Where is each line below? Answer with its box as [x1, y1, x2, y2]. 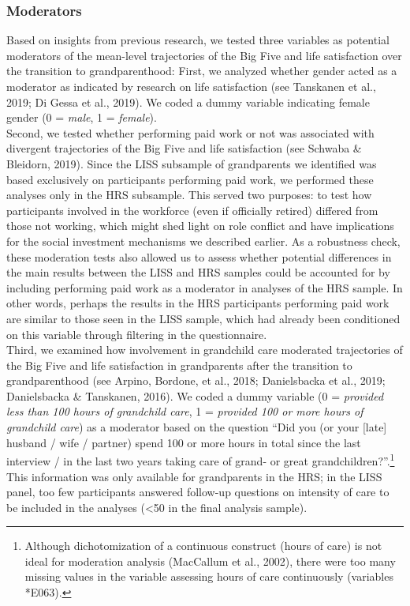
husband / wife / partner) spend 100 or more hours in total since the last [6, 434, 361, 450]
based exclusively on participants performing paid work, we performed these [6, 171, 374, 187]
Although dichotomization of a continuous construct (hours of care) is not [24, 537, 382, 554]
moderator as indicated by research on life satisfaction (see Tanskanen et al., [6, 78, 376, 94]
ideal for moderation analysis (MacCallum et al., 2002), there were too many [24, 552, 396, 569]
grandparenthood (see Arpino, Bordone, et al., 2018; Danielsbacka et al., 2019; [6, 372, 386, 389]
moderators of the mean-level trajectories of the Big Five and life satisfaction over [6, 47, 402, 63]
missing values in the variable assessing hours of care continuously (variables [24, 568, 393, 585]
